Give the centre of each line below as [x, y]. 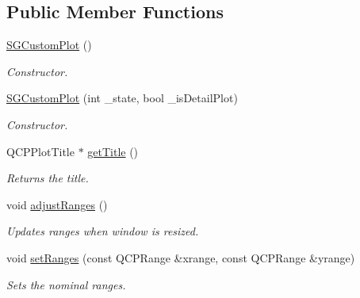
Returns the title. [48, 178]
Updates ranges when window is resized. [103, 231]
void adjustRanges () [57, 204]
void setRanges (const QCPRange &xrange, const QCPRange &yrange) [181, 257]
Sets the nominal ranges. [66, 284]
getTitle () [113, 151]
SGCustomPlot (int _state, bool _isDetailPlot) [122, 98]
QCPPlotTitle [40, 151]
